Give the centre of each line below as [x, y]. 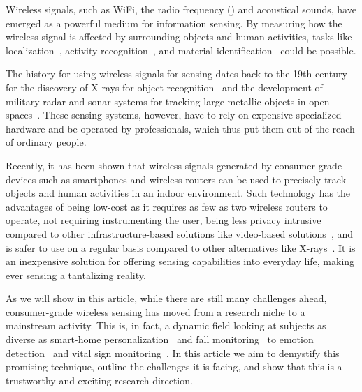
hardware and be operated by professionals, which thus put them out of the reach [180, 128]
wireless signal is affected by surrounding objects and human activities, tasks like [179, 37]
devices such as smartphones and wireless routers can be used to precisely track [176, 179]
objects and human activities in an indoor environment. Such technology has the [178, 193]
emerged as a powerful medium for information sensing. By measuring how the [174, 23]
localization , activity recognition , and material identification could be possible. [181, 50]
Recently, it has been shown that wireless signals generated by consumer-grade [174, 165]
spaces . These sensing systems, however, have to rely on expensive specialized [174, 115]
